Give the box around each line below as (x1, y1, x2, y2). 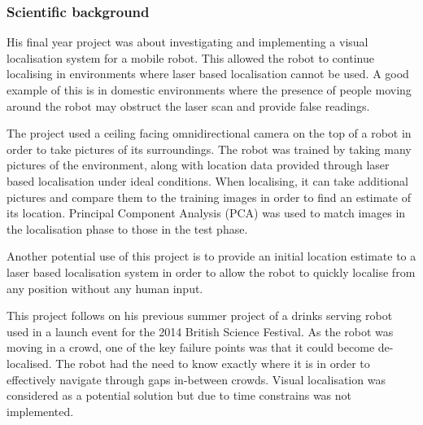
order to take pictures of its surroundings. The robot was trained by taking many (7, 140, 412, 157)
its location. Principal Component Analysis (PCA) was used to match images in (7, 204, 406, 221)
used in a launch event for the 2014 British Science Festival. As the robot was (7, 322, 394, 340)
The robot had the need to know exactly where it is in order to (55, 354, 370, 371)
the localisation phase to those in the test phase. (7, 220, 248, 237)
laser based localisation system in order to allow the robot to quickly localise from (7, 263, 416, 280)
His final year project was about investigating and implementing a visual (7, 33, 368, 50)
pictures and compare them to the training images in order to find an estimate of (7, 188, 412, 205)
